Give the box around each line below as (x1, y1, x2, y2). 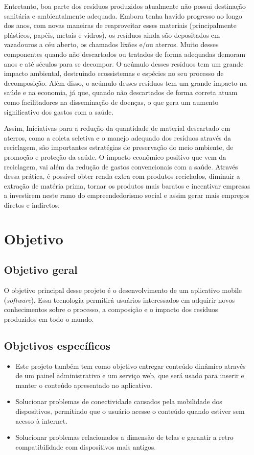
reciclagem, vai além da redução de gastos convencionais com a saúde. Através (4, 161, 238, 171)
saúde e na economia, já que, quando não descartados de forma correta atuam (4, 87, 238, 97)
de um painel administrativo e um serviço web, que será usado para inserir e (15, 370, 244, 381)
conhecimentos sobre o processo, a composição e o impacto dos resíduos (4, 304, 218, 314)
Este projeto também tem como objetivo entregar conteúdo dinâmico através (15, 360, 246, 371)
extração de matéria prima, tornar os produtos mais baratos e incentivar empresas (4, 180, 251, 191)
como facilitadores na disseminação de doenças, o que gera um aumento (4, 96, 219, 107)
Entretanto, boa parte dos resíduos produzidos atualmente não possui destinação (4, 1, 246, 11)
